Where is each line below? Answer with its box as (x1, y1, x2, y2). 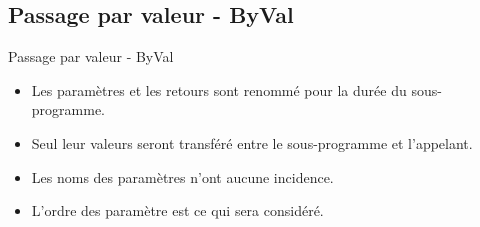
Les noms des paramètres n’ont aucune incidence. (31, 166, 334, 187)
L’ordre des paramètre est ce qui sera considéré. (31, 200, 324, 221)
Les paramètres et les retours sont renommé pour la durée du (31, 79, 407, 100)
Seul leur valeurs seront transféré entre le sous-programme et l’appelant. (31, 132, 473, 153)
